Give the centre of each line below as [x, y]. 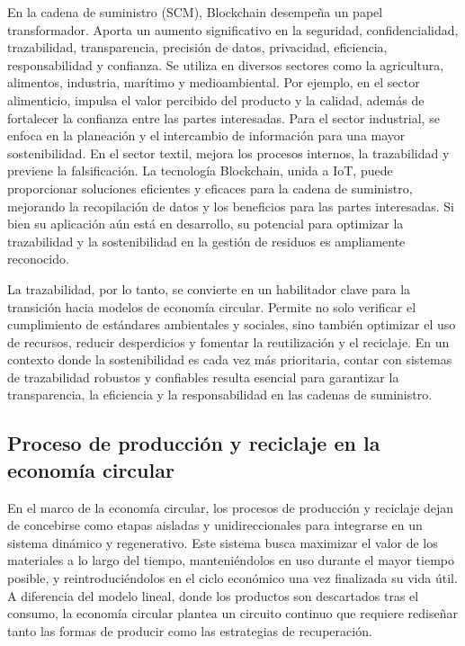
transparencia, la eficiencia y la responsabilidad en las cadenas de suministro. [220, 395]
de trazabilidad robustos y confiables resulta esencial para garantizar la [203, 377]
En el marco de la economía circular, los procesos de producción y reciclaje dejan [231, 507]
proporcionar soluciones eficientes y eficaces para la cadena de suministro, [210, 188]
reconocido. [38, 259]
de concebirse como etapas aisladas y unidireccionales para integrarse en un [215, 525]
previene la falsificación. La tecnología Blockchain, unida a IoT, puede [200, 170]
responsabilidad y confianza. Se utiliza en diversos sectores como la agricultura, [226, 64]
